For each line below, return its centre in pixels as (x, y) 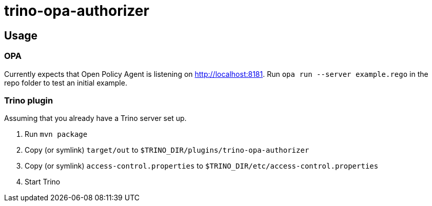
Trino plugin (29, 100)
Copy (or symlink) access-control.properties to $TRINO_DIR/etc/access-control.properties (202, 166)
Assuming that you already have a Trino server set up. (95, 118)
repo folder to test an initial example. (66, 83)
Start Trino (43, 182)
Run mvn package (56, 134)
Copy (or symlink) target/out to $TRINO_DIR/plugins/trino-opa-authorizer (167, 150)
